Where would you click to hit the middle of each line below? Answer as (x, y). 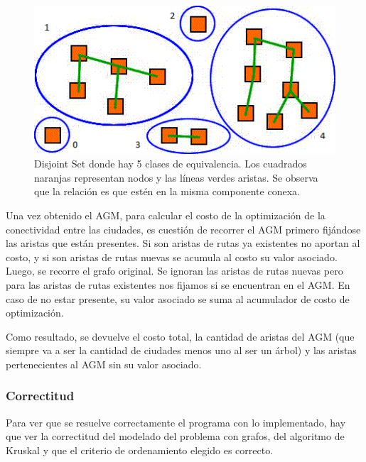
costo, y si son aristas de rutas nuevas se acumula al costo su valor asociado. (172, 257)
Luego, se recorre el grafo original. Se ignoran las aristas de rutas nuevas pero (174, 271)
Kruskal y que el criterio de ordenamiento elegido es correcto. (140, 450)
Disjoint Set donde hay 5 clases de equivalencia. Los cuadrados (171, 164)
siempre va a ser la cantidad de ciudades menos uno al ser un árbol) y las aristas (181, 350)
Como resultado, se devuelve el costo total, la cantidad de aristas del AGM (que (180, 336)
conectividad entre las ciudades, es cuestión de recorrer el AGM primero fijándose (183, 229)
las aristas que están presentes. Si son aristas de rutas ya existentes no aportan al (183, 243)
